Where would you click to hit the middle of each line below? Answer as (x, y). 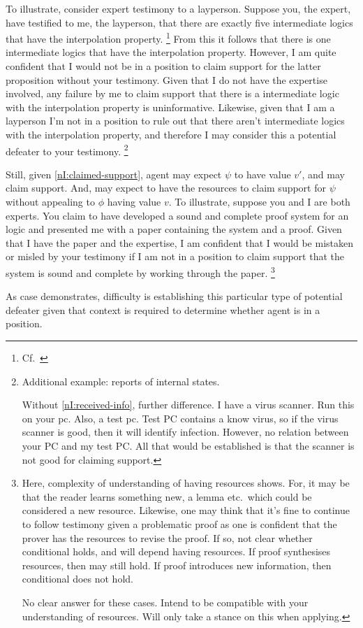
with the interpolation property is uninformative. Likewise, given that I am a (170, 107)
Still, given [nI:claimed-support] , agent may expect (114, 174)
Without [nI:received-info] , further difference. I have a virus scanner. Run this (188, 405)
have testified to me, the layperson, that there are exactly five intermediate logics (179, 22)
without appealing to (50, 202)
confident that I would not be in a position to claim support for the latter (163, 66)
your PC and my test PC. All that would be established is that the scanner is (188, 445)
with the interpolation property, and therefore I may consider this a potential (171, 134)
